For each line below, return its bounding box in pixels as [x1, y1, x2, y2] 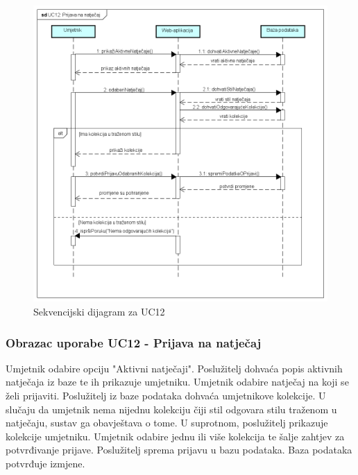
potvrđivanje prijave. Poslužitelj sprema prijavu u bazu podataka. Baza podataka [6, 442, 352, 457]
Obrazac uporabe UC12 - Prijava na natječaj [6, 334, 262, 351]
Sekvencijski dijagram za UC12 [33, 304, 165, 319]
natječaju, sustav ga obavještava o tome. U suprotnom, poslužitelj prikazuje [6, 415, 328, 430]
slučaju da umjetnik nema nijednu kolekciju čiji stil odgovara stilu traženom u [6, 401, 337, 416]
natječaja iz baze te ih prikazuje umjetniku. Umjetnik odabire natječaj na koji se [6, 374, 349, 389]
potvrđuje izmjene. [6, 456, 85, 470]
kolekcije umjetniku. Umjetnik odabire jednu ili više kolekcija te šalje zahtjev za [6, 429, 345, 443]
